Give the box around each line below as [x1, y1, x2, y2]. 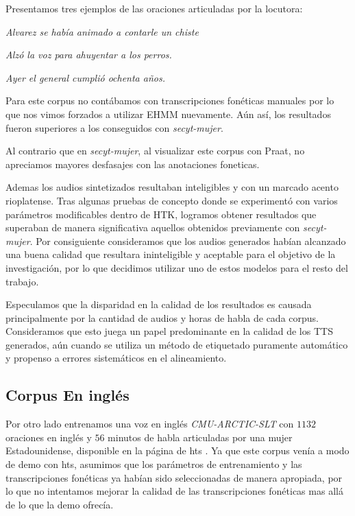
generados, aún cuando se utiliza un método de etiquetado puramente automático [5, 337, 348, 351]
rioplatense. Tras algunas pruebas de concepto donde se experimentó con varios [5, 193, 338, 207]
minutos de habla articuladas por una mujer [108, 430, 293, 444]
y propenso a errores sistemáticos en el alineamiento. [5, 351, 227, 365]
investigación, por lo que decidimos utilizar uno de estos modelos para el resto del [5, 260, 348, 274]
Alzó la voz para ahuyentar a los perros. [5, 47, 172, 62]
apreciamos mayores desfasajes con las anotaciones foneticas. [5, 156, 260, 171]
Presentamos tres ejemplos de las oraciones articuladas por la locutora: [5, 1, 303, 15]
